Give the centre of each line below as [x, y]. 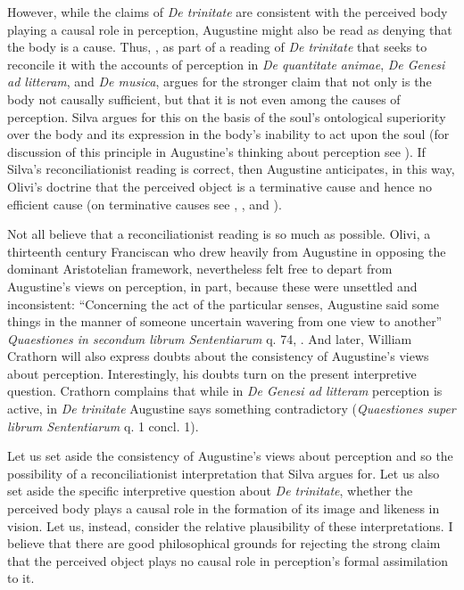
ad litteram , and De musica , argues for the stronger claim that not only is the [220, 82]
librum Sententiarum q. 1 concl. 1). [103, 426]
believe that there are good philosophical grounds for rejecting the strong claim [224, 543]
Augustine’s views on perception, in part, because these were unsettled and [212, 286]
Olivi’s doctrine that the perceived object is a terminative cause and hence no [220, 186]
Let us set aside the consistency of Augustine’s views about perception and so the [230, 456]
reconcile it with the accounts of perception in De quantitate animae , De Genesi [226, 64]
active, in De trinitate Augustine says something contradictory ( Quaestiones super [232, 409]
